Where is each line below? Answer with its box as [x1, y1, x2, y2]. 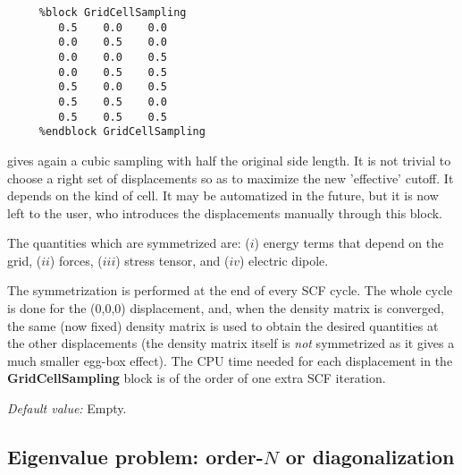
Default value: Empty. [7, 399, 127, 418]
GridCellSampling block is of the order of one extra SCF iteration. [7, 369, 386, 387]
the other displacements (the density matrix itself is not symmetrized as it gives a [7, 334, 455, 352]
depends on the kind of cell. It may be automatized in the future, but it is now [7, 186, 439, 205]
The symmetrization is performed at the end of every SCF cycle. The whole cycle [7, 281, 453, 300]
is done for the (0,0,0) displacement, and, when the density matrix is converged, [7, 299, 444, 318]
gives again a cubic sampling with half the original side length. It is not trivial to [7, 150, 451, 169]
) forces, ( [49, 250, 103, 269]
